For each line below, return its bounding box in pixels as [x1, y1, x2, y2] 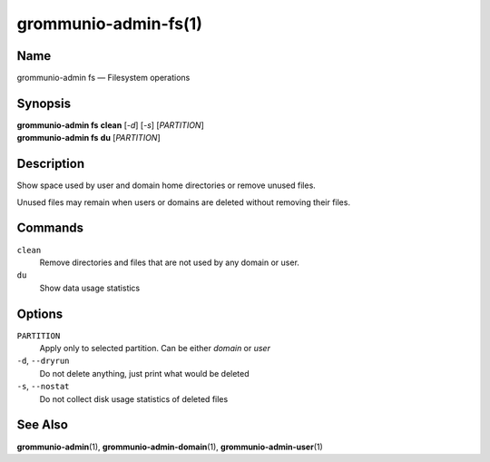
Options [16, 306, 64, 321]
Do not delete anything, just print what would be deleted [39, 368, 250, 378]
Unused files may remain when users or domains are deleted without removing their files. [16, 196, 351, 208]
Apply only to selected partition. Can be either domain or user [39, 343, 271, 354]
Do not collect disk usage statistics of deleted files [39, 393, 229, 404]
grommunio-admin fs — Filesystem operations [16, 73, 191, 84]
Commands [16, 221, 84, 236]
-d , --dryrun [16, 355, 70, 367]
